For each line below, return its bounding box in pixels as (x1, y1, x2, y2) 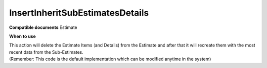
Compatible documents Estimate (9, 24, 78, 30)
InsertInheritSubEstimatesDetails (9, 7, 149, 18)
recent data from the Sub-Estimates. (9, 49, 84, 55)
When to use (9, 33, 36, 39)
